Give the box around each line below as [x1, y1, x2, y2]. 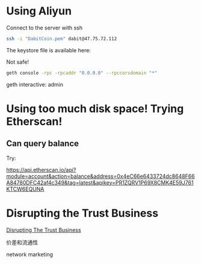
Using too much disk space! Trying [6, 102, 184, 115]
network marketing [6, 251, 53, 258]
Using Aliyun [6, 4, 72, 18]
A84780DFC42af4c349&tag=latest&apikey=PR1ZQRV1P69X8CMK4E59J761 [6, 179, 194, 186]
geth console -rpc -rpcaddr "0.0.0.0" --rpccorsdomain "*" [6, 70, 158, 76]
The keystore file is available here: [6, 46, 91, 54]
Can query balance [6, 138, 79, 149]
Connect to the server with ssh [6, 24, 83, 31]
